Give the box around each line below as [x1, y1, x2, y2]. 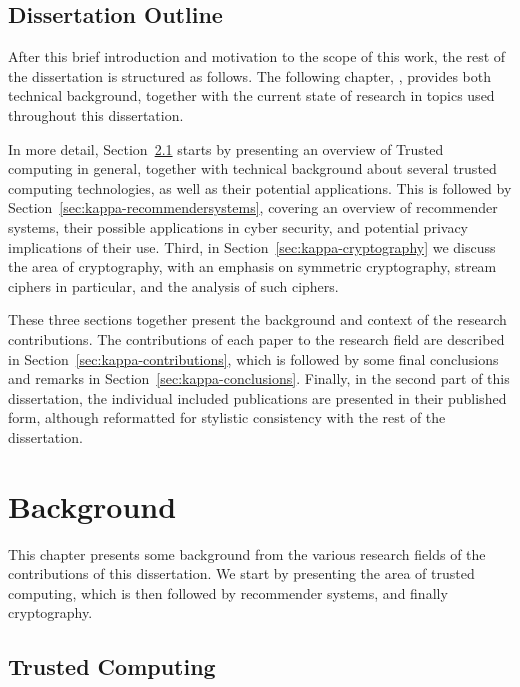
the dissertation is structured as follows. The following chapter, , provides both [8, 65, 491, 86]
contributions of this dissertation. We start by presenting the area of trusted [8, 563, 475, 584]
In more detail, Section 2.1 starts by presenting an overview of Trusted [8, 138, 444, 159]
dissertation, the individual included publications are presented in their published [8, 387, 507, 408]
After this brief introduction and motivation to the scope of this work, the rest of [8, 46, 506, 67]
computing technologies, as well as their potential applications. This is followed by [8, 177, 512, 198]
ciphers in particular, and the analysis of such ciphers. [8, 275, 339, 296]
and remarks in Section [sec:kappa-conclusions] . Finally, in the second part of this [8, 368, 510, 389]
